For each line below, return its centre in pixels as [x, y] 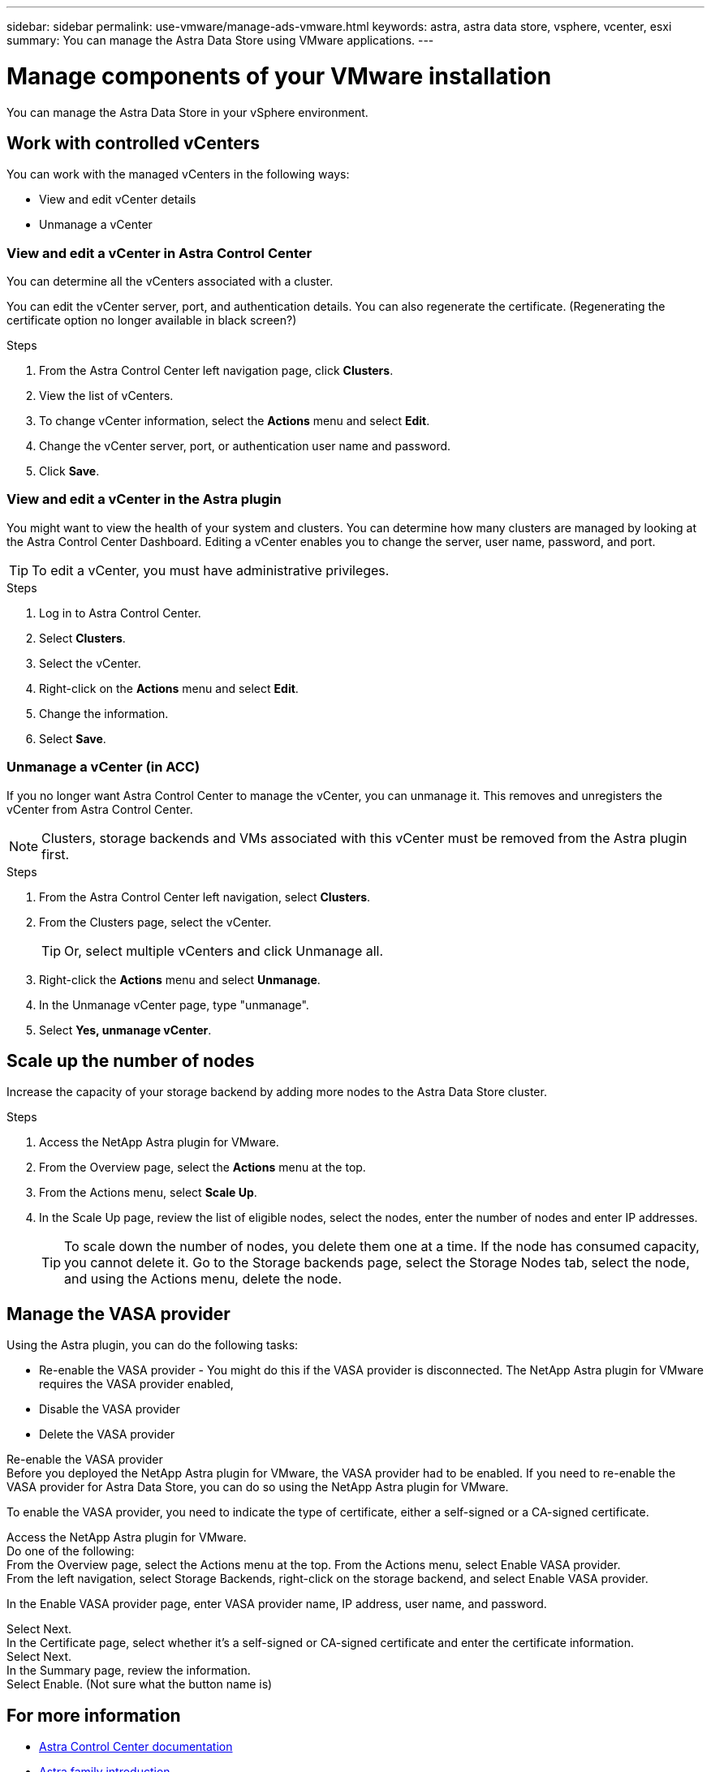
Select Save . [73, 738]
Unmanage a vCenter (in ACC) [103, 767]
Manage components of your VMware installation [279, 76]
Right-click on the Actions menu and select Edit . [169, 688]
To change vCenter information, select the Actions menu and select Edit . [235, 421]
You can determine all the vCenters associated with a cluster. [170, 282]
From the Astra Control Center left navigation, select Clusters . [205, 897]
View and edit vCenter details [118, 200]
